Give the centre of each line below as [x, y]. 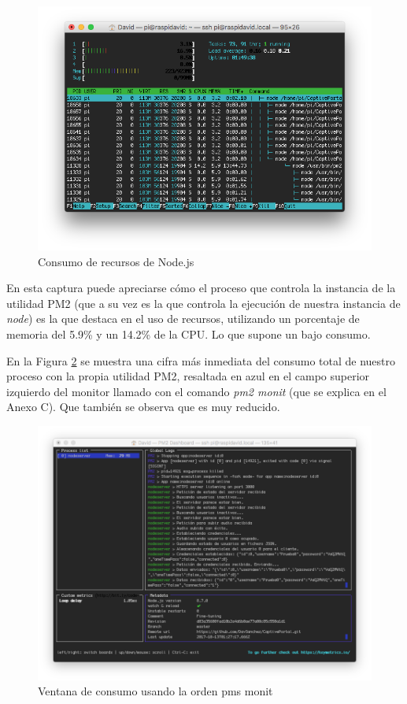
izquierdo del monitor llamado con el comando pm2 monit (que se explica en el [196, 391]
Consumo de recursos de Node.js [116, 261]
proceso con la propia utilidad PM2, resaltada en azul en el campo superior [188, 376]
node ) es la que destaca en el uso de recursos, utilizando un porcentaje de [183, 319]
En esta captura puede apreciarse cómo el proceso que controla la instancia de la [201, 288]
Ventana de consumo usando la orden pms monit [155, 691]
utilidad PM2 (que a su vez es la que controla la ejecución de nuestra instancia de [203, 303]
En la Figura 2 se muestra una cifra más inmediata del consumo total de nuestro [201, 360]
